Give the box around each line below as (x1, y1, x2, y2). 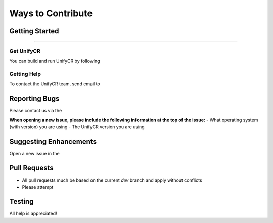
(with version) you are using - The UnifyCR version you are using (9, 124, 145, 130)
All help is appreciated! (9, 210, 58, 217)
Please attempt (22, 184, 54, 190)
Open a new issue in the (9, 151, 60, 157)
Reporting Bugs (9, 94, 60, 103)
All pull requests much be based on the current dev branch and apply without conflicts (22, 177, 202, 183)
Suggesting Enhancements (9, 137, 97, 146)
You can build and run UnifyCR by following (9, 58, 100, 64)
